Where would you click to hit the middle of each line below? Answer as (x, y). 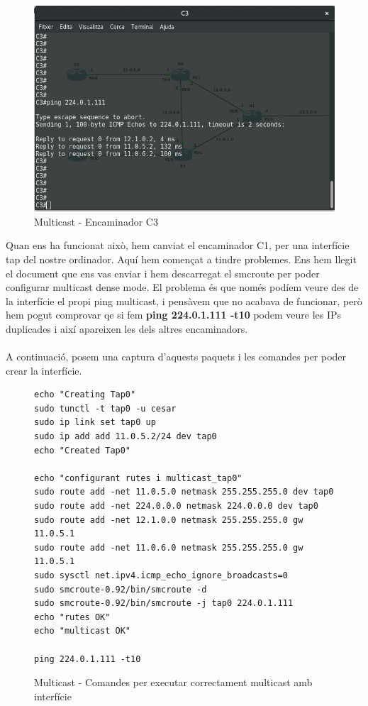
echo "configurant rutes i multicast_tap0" (138, 478)
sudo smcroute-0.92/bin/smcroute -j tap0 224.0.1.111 (164, 603)
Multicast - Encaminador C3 (96, 221)
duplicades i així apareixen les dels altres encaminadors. (127, 328)
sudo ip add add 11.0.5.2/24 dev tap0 (126, 437)
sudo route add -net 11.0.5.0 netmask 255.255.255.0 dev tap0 (184, 492)
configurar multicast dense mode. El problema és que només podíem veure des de (182, 287)
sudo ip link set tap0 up (95, 423)
